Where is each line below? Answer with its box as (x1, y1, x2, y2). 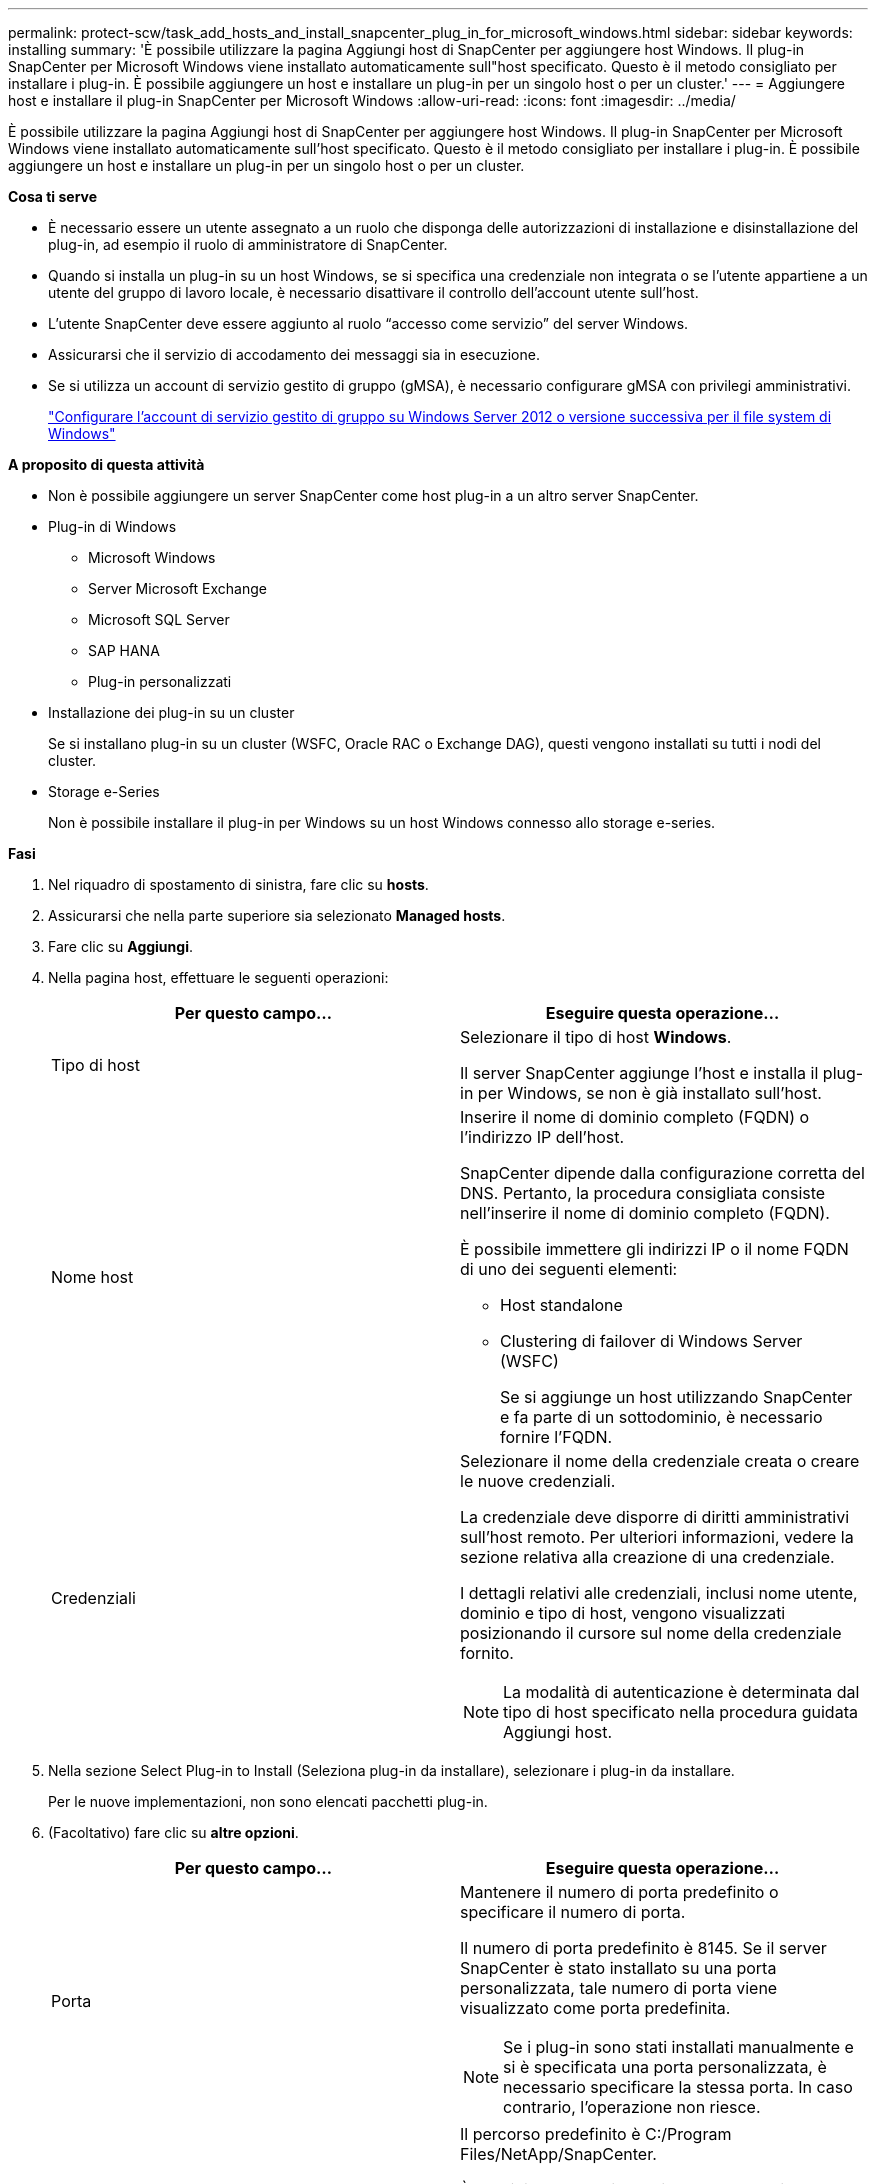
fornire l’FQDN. (500, 1427, 613, 1447)
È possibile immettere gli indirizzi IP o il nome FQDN (460, 1239, 849, 1259)
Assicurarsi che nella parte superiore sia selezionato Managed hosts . (48, 907, 506, 924)
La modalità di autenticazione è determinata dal (503, 1682, 860, 1702)
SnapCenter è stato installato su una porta (460, 1958, 777, 1978)
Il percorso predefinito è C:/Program (460, 2124, 732, 2144)
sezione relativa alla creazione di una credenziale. (460, 1547, 835, 1567)
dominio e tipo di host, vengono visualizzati (460, 1603, 786, 1623)
